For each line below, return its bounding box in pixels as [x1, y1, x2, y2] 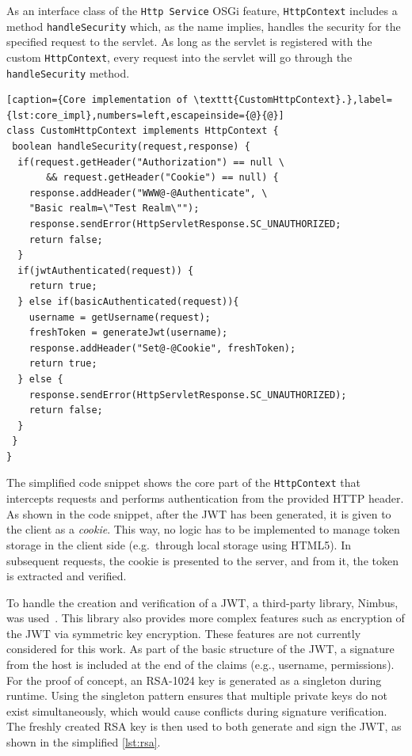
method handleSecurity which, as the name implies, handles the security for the [6, 17, 401, 34]
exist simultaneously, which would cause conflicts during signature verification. [6, 702, 387, 719]
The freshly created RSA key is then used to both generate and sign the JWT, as [6, 718, 402, 735]
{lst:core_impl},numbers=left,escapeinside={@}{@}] [6, 109, 284, 121]
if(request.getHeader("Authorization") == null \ [17, 156, 284, 168]
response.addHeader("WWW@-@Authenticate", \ [29, 187, 268, 199]
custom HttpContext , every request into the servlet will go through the [6, 48, 353, 65]
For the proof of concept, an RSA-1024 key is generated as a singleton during [6, 671, 382, 688]
